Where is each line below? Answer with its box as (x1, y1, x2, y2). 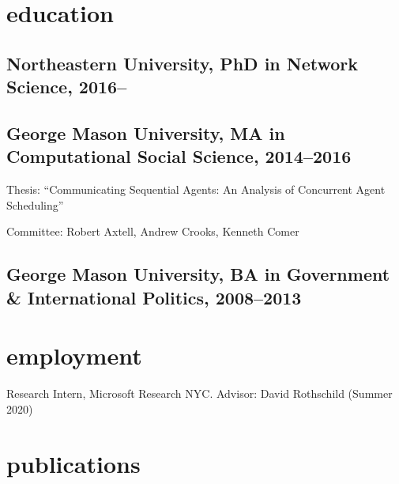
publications (6, 447, 141, 479)
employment (6, 339, 142, 372)
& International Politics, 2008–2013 (6, 285, 302, 309)
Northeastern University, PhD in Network (6, 51, 359, 75)
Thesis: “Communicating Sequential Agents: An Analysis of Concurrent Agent (6, 181, 386, 198)
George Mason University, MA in (6, 120, 285, 145)
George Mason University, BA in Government (6, 262, 390, 286)
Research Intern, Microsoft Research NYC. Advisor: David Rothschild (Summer (6, 385, 393, 402)
